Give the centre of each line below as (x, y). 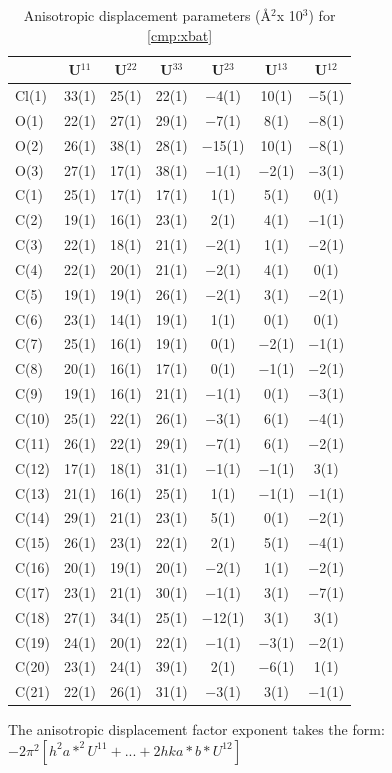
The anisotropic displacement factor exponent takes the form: (196, 729)
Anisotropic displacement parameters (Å (147, 15)
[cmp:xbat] (180, 34)
